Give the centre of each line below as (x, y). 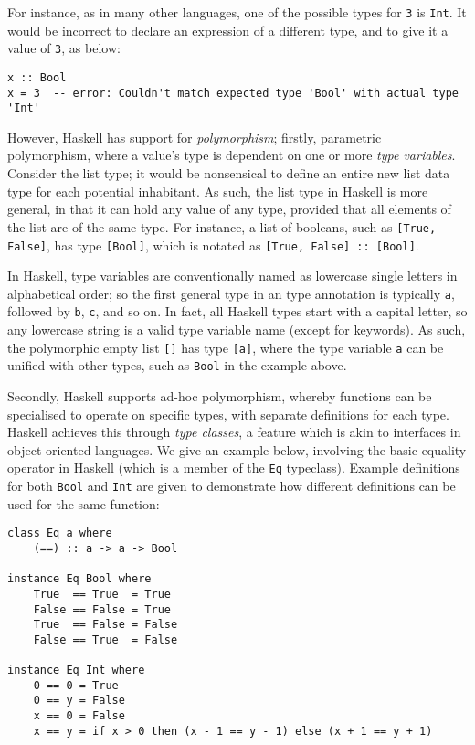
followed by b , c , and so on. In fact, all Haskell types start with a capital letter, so (237, 311)
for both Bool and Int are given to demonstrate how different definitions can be (232, 485)
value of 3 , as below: (64, 48)
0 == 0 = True (76, 685)
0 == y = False (79, 701)
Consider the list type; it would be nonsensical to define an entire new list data (229, 173)
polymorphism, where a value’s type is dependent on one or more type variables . (232, 155)
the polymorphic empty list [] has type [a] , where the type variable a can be (226, 347)
